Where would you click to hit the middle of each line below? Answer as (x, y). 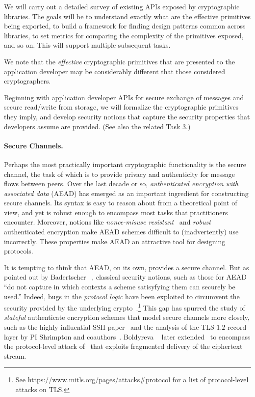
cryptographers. (27, 81)
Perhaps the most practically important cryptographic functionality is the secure (125, 164)
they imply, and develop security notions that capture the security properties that (127, 116)
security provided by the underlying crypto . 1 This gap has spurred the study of (125, 307)
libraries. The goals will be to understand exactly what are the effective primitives (127, 16)
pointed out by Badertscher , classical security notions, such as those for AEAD (125, 277)
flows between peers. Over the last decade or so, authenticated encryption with (121, 184)
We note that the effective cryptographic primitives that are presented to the (119, 61)
